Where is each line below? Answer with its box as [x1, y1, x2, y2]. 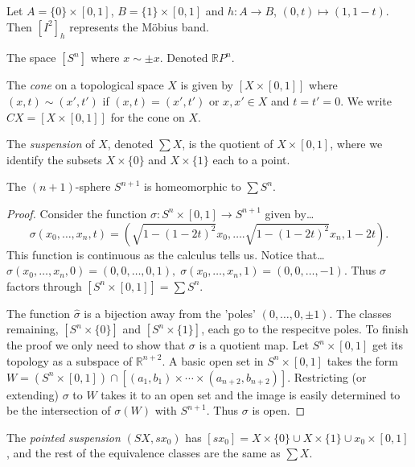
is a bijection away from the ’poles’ [84, 304, 256, 321]
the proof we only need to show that [6, 337, 186, 353]
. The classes [329, 304, 392, 321]
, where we [330, 135, 383, 152]
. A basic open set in [162, 352, 264, 369]
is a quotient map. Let [199, 337, 309, 353]
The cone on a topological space [6, 76, 164, 93]
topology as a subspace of [6, 352, 133, 369]
